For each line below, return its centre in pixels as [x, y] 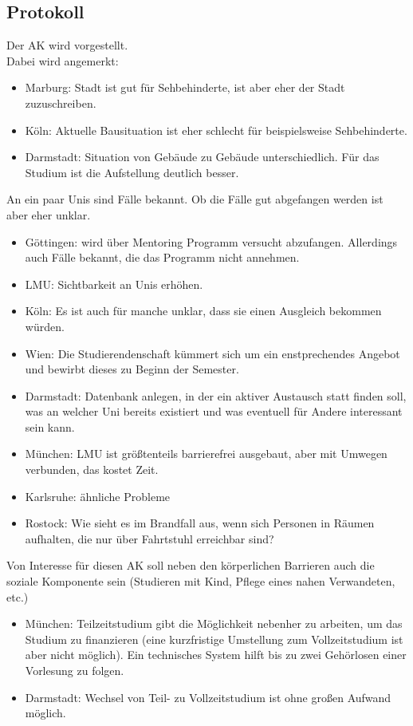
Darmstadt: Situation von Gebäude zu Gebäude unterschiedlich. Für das [202, 157]
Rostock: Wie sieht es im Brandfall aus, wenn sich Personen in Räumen [200, 523]
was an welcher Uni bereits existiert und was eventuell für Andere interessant [214, 411]
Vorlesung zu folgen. [75, 671]
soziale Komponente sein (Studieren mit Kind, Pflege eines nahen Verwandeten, [201, 581]
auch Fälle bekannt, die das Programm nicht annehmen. [162, 257]
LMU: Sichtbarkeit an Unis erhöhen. [114, 284]
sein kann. [50, 426]
